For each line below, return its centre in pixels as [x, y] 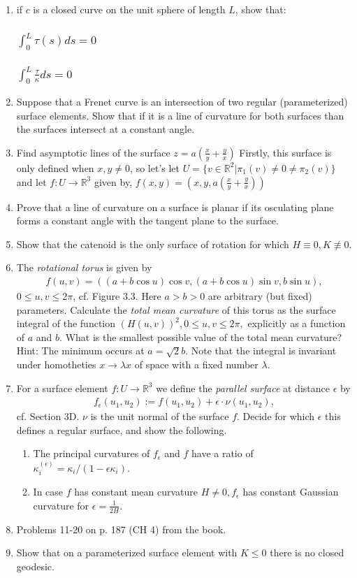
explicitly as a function [297, 323]
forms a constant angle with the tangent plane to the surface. [147, 221]
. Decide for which [276, 416]
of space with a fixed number [196, 364]
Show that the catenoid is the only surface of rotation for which [153, 244]
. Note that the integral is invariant [261, 351]
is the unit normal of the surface [160, 416]
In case [48, 492]
